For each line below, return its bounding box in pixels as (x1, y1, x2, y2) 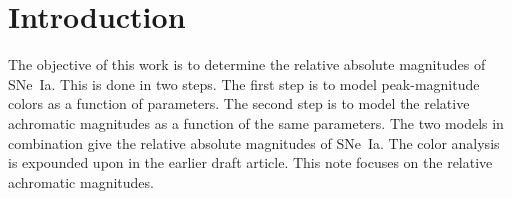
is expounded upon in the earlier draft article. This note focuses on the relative (8, 152, 493, 173)
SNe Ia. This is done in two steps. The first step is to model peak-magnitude (8, 73, 480, 94)
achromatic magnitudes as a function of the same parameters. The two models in (8, 112, 504, 133)
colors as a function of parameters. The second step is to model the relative (8, 93, 470, 114)
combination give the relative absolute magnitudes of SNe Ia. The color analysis (8, 132, 500, 153)
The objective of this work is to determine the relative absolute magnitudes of (8, 54, 486, 75)
